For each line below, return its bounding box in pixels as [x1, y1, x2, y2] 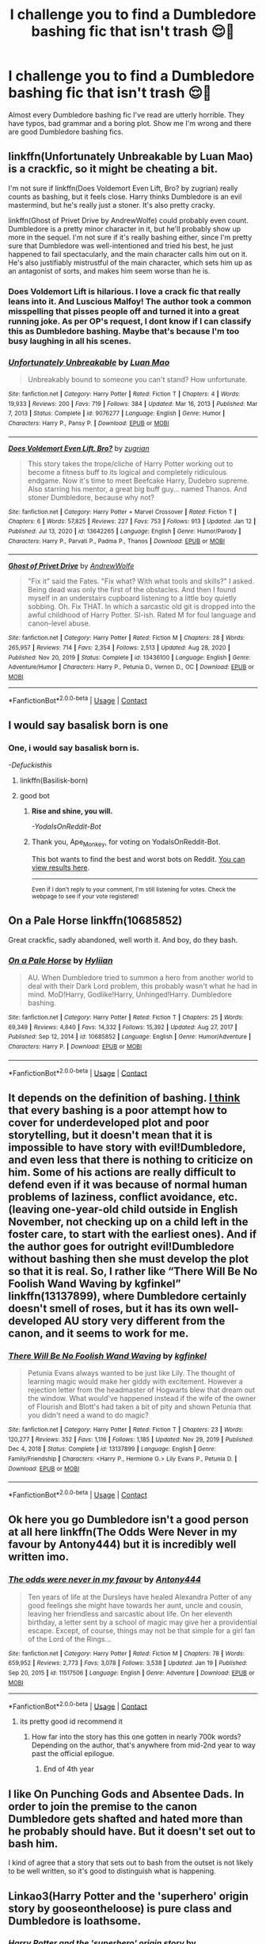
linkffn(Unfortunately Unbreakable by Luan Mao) [8, 150, 253, 163]
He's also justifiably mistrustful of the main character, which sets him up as [8, 258, 253, 267]
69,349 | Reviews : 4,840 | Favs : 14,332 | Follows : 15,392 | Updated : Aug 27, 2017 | [8, 1023, 237, 1031]
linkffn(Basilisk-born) [19, 775, 89, 786]
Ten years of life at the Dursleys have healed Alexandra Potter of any [27, 1592, 252, 1602]
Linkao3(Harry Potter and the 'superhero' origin [8, 1889, 249, 1903]
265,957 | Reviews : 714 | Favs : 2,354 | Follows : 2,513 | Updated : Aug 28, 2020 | [8, 644, 231, 652]
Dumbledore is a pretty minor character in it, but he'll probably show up [8, 224, 241, 233]
